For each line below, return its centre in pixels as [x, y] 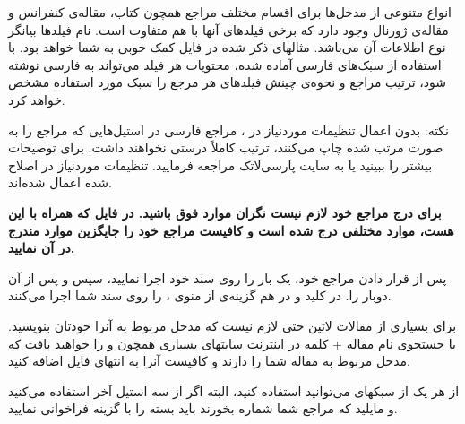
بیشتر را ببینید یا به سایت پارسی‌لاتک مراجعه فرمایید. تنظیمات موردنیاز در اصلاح [220, 164]
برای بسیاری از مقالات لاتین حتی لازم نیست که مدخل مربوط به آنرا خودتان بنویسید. [232, 325]
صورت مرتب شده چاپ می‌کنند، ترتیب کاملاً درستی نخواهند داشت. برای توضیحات [226, 147]
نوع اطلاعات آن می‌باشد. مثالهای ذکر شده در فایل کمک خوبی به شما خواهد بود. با [227, 47]
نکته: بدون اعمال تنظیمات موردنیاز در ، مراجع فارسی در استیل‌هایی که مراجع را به [228, 130]
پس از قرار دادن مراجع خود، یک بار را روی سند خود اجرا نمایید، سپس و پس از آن [228, 277]
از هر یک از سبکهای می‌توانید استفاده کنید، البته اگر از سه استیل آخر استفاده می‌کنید [234, 390]
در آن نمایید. [42, 248]
